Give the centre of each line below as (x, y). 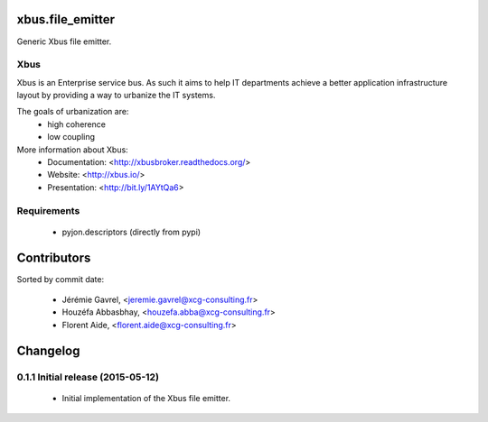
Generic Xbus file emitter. (64, 41)
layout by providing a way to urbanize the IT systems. (116, 96)
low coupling (71, 137)
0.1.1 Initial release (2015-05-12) (88, 377)
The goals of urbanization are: (73, 112)
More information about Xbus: (72, 150)
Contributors (54, 257)
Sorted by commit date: (60, 279)
